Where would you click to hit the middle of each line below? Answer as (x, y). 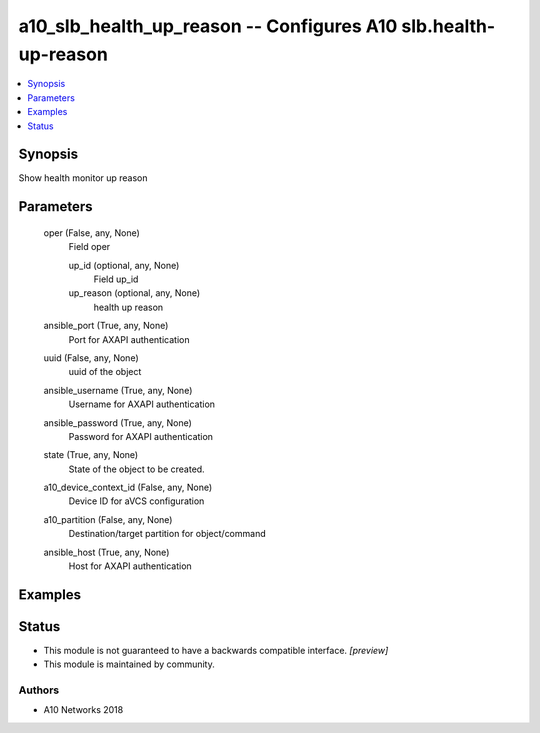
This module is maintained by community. (129, 664)
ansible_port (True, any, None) (106, 326)
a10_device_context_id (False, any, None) (128, 487)
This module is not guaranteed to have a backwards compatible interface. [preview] (216, 650)
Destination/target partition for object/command (167, 534)
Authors (39, 690)
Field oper (89, 247)
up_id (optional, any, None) (124, 265)
